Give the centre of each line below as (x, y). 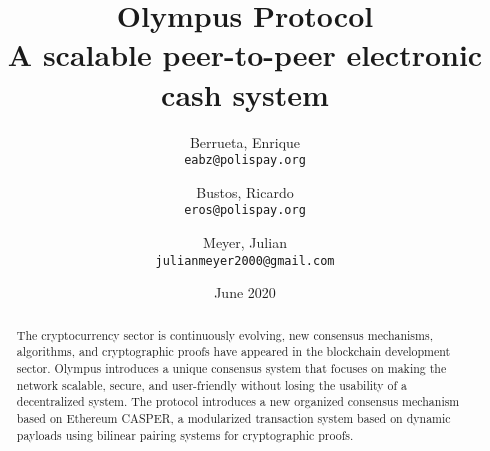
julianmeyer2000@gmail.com (245, 260)
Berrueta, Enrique (245, 141)
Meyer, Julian (245, 242)
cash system (245, 93)
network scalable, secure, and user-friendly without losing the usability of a (212, 384)
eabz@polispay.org (245, 160)
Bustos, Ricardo (245, 191)
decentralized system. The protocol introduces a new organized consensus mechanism (238, 401)
